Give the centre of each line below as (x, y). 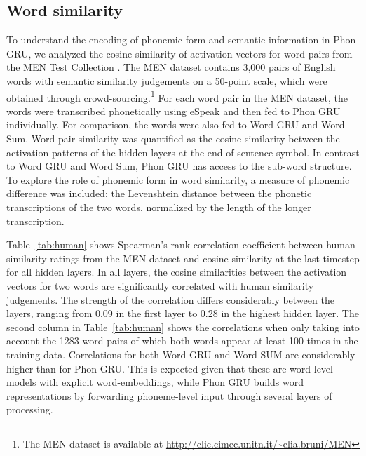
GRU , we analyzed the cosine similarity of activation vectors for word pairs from (179, 53)
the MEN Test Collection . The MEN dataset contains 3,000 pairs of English (171, 67)
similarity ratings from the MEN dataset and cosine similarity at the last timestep (183, 258)
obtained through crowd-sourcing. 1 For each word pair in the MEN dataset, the (177, 96)
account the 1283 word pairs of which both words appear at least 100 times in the (182, 341)
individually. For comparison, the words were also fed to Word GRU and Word (176, 125)
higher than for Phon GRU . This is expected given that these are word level (170, 368)
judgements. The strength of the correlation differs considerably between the (170, 299)
